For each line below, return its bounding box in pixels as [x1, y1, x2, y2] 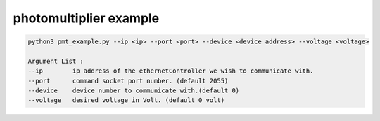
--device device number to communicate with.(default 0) [27, 87, 240, 94]
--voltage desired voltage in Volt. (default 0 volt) [27, 97, 225, 104]
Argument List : [27, 57, 84, 65]
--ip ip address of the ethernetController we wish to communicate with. [27, 67, 314, 75]
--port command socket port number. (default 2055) [27, 77, 229, 85]
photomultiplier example [13, 10, 160, 26]
